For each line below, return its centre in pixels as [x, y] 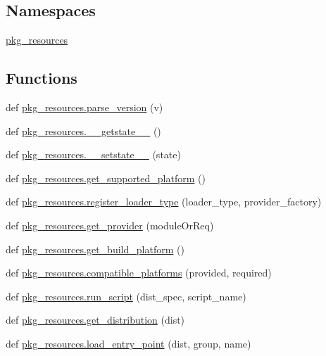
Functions [42, 78]
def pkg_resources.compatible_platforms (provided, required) [139, 273]
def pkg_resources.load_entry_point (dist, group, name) [128, 343]
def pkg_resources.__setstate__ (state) [93, 154]
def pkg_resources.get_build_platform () [95, 249]
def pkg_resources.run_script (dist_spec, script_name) [126, 296]
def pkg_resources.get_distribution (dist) [95, 320]
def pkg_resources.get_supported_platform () [106, 178]
